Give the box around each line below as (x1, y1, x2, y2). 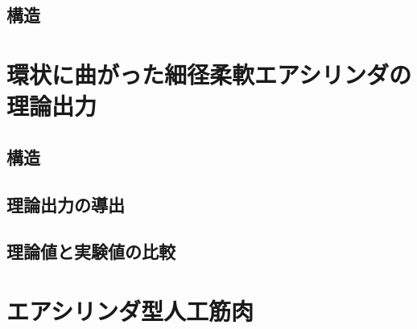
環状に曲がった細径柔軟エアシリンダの (6, 57, 411, 90)
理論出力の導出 (6, 191, 125, 216)
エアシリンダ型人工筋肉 (6, 294, 254, 327)
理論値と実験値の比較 (6, 239, 175, 264)
